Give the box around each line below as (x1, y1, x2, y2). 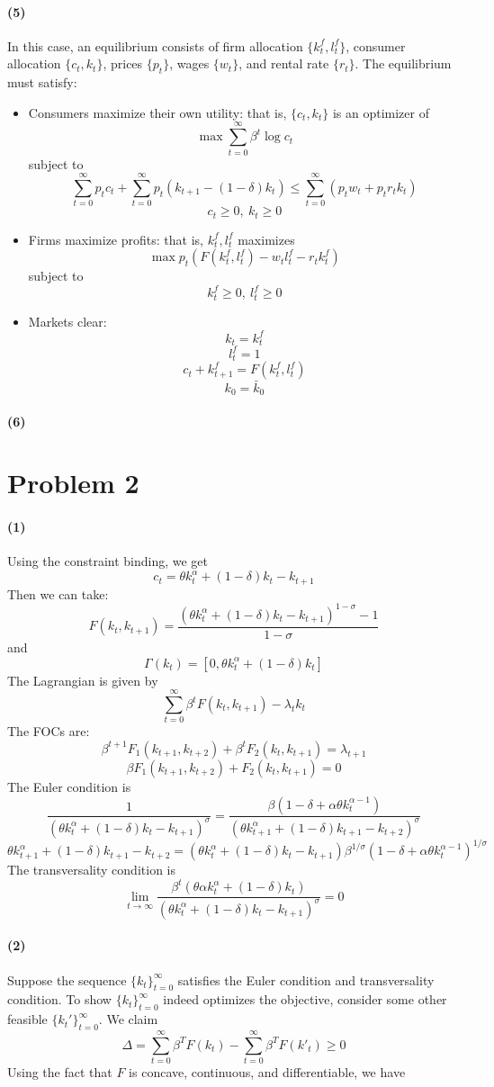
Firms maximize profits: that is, (28, 229, 203, 248)
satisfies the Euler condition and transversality (177, 970, 435, 989)
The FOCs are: (7, 722, 90, 741)
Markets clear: (28, 311, 107, 330)
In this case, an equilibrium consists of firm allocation (7, 36, 303, 55)
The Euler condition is (7, 777, 131, 795)
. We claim (98, 1010, 158, 1029)
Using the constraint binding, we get (7, 552, 209, 570)
